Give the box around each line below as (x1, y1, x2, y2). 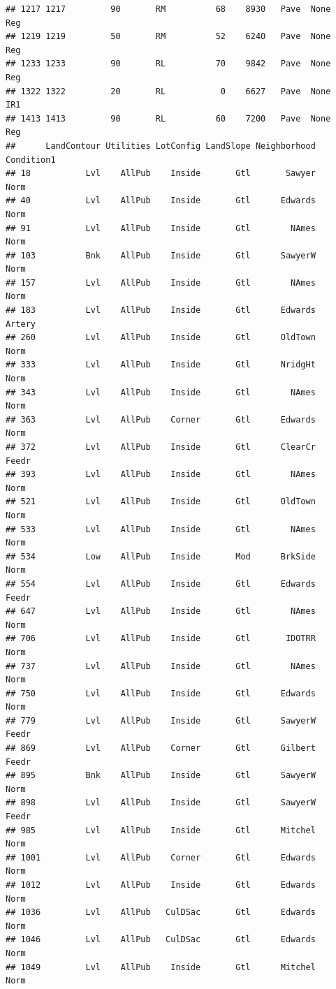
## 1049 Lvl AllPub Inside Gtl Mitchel (6, 962, 316, 972)
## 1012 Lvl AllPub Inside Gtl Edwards (6, 880, 316, 890)
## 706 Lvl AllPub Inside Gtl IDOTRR (6, 633, 316, 644)
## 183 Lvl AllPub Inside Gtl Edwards (6, 305, 316, 316)
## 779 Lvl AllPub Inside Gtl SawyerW (6, 715, 316, 726)
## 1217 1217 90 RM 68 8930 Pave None (6, 4, 331, 14)
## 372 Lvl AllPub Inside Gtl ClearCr (6, 442, 316, 452)
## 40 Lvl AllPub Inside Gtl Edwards (6, 196, 316, 206)
